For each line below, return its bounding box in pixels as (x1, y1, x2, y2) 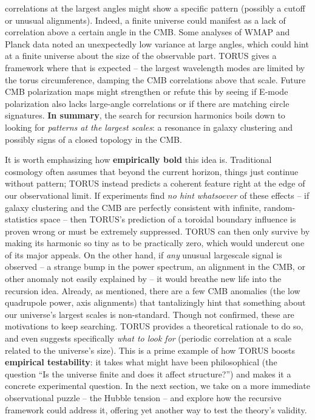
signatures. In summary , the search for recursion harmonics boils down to (5, 109, 285, 122)
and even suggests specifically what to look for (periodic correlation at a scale (5, 332, 292, 345)
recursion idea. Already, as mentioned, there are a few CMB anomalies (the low (5, 284, 300, 297)
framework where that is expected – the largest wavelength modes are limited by (5, 61, 305, 74)
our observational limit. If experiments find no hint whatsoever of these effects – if (5, 188, 310, 201)
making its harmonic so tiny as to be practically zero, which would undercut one (5, 236, 305, 249)
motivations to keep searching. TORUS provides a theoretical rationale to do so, (5, 320, 303, 332)
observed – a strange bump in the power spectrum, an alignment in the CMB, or (5, 260, 305, 273)
